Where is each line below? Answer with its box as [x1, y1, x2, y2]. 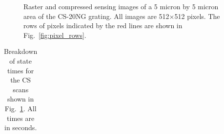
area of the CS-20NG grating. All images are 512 [23, 11, 169, 21]
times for [7, 65, 34, 75]
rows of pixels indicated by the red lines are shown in [23, 20, 183, 31]
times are [7, 113, 35, 123]
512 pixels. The [174, 11, 220, 21]
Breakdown [4, 46, 38, 56]
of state [9, 55, 32, 66]
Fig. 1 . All [4, 103, 37, 113]
